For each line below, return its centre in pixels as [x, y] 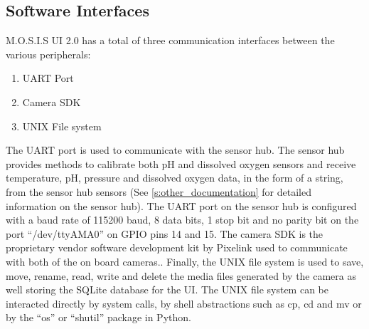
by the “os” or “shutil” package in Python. [98, 317]
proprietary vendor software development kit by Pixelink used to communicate [177, 247]
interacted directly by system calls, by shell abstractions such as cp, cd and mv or [184, 303]
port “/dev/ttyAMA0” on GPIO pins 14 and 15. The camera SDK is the [165, 233]
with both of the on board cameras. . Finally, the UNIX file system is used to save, [185, 261]
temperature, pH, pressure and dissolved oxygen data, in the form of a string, [175, 178]
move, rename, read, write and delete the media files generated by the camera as [181, 275]
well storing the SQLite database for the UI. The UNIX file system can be [167, 289]
